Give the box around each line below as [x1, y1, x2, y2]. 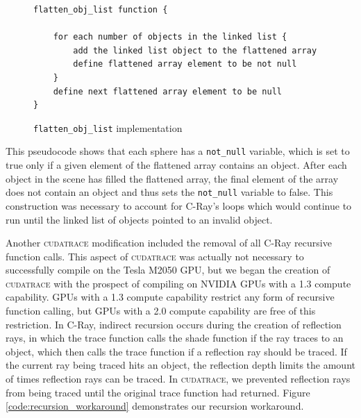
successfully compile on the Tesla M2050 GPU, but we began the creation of [6, 262, 330, 277]
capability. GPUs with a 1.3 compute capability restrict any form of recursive [6, 290, 335, 304]
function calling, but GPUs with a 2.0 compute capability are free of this [6, 303, 316, 318]
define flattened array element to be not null [73, 59, 297, 69]
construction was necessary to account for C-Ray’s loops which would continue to [6, 198, 352, 212]
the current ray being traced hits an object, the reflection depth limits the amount [6, 358, 355, 372]
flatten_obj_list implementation [33, 120, 183, 135]
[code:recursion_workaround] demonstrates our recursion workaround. [6, 399, 304, 413]
